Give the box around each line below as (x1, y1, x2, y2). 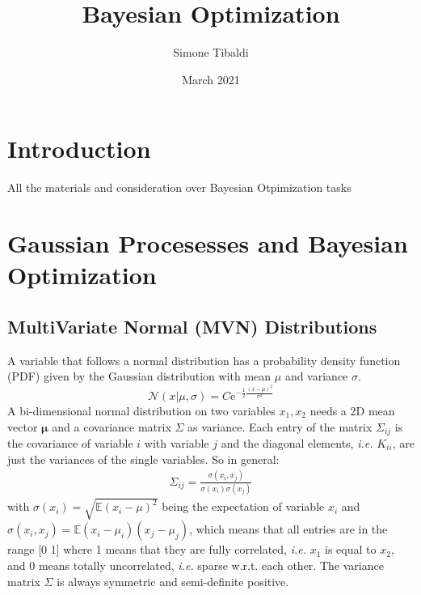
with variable (144, 435, 209, 451)
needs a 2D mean (309, 402, 395, 419)
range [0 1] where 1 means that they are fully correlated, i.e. (7, 541, 306, 558)
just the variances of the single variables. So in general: (7, 450, 280, 467)
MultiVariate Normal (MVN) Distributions (7, 313, 377, 338)
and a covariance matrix (52, 418, 171, 435)
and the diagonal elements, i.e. (221, 435, 373, 451)
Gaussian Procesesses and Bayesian (7, 227, 408, 260)
